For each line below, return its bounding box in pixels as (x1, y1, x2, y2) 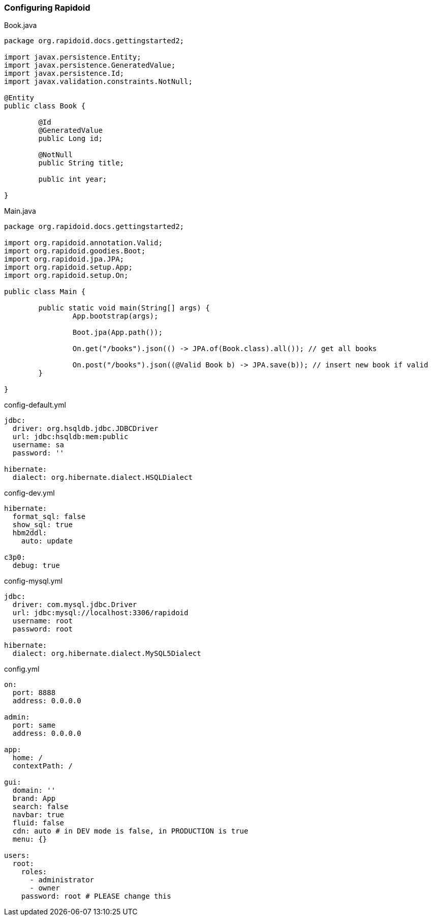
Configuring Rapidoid (4, 3, 90, 13)
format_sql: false (12, 512, 86, 521)
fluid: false (12, 819, 65, 827)
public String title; (38, 159, 125, 167)
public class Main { (4, 287, 86, 296)
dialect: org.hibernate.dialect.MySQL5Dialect (12, 649, 201, 658)
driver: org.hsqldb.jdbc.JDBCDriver (12, 424, 159, 433)
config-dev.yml (4, 488, 55, 498)
